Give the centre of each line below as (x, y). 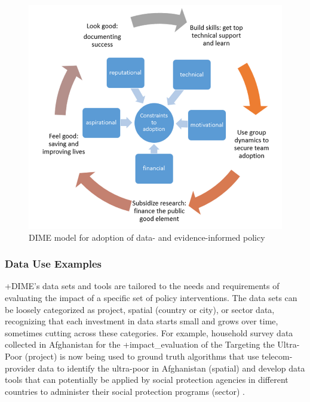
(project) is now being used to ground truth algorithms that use (142, 356)
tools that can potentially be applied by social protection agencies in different (147, 380)
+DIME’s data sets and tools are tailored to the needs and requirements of (142, 286)
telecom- (277, 356)
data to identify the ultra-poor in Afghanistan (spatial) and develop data (171, 368)
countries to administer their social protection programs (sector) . (125, 391)
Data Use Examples (53, 264)
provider (20, 368)
